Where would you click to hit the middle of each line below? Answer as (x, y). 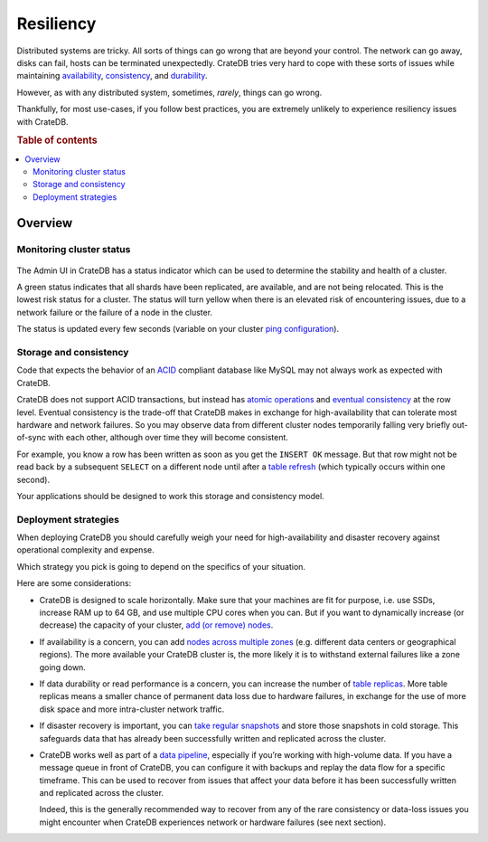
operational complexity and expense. (85, 550)
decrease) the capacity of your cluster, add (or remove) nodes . (156, 625)
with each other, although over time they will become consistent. (169, 438)
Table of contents (57, 140)
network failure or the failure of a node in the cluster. (114, 312)
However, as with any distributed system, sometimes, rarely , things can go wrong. (169, 92)
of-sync (32, 438)
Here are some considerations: (74, 583)
